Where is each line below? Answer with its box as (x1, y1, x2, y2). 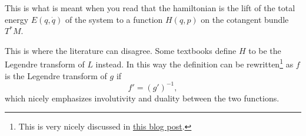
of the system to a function (65, 13, 163, 25)
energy (5, 13, 29, 25)
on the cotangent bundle (201, 13, 289, 25)
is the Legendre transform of (5, 69, 107, 81)
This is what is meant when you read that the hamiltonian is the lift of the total (5, 2, 295, 13)
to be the (248, 44, 281, 56)
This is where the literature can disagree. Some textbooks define (5, 44, 237, 56)
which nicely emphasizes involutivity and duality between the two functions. (5, 91, 280, 104)
